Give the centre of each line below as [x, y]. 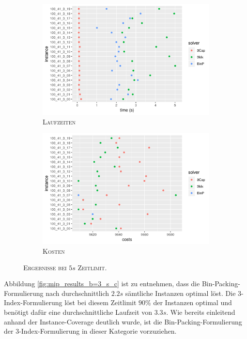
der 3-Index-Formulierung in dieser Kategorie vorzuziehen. [90, 331]
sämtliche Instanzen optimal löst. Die [180, 293]
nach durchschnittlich [77, 293]
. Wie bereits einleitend [201, 312]
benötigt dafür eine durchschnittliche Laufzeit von [78, 312]
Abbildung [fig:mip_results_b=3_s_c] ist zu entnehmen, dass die [102, 284]
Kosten [54, 251]
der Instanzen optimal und [193, 302]
